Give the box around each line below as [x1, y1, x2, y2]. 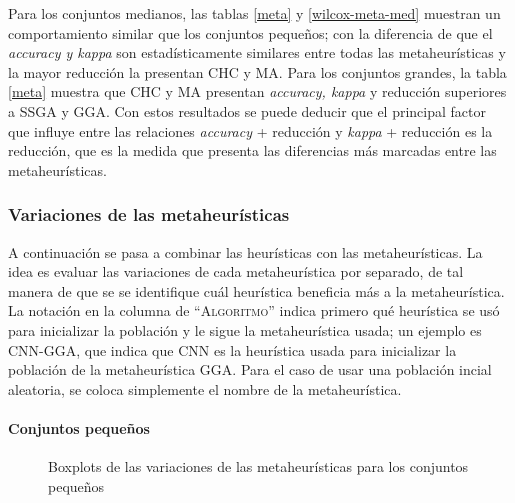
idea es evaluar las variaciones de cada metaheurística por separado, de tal [8, 261, 464, 282]
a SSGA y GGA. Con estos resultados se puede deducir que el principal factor [8, 100, 487, 121]
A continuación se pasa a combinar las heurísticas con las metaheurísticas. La [8, 241, 483, 262]
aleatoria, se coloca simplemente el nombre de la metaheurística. [8, 378, 402, 399]
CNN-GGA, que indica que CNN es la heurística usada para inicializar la [8, 339, 457, 360]
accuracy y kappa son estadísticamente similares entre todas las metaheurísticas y [8, 42, 506, 63]
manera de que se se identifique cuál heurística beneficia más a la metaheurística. [8, 280, 505, 301]
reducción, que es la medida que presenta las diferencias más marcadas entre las [8, 140, 497, 161]
